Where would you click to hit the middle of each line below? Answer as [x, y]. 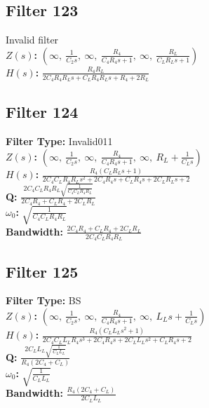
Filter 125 [42, 271]
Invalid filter [32, 40]
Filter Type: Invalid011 [59, 141]
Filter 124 [42, 112]
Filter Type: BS [43, 300]
